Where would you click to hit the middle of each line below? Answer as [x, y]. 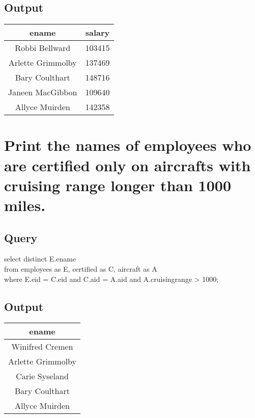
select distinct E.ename [40, 259]
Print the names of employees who [128, 145]
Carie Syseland [42, 376]
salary [97, 33]
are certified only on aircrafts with [127, 165]
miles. [25, 205]
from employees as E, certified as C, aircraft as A [81, 268]
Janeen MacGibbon [43, 92]
